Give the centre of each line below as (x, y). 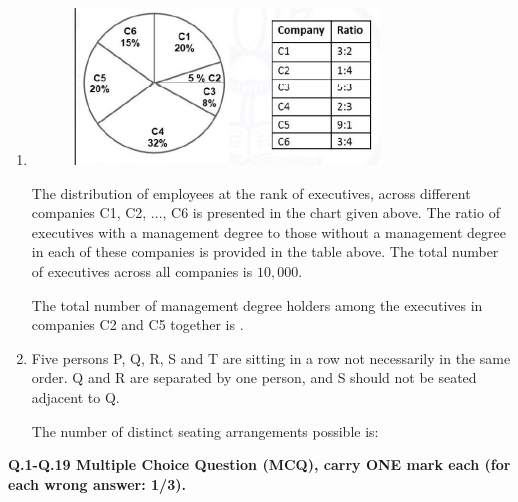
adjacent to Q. (75, 396)
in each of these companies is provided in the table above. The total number (265, 251)
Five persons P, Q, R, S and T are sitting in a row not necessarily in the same (271, 357)
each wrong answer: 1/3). (97, 483)
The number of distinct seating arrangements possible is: (205, 430)
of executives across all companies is (142, 270)
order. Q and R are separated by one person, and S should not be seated (254, 377)
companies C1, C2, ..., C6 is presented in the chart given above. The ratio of (265, 212)
